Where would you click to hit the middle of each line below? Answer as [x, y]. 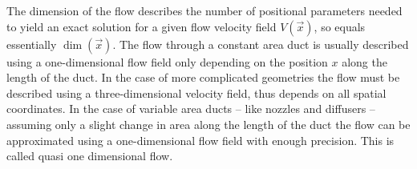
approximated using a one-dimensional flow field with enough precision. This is [200, 140]
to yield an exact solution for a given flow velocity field [142, 26]
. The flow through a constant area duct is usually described [261, 44]
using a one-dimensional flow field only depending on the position [167, 61]
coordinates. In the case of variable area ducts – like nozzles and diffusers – [191, 109]
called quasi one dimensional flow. [90, 156]
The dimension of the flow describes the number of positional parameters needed [204, 10]
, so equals [340, 26]
